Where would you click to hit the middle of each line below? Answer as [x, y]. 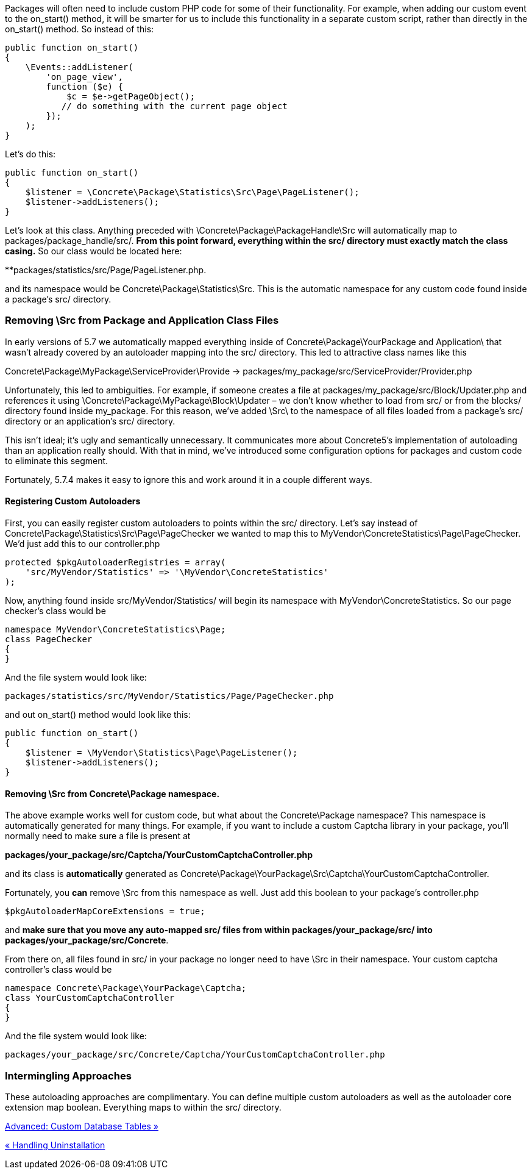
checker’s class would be [55, 610]
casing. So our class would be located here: [94, 251]
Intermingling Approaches [68, 1076]
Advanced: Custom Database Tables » [82, 1126]
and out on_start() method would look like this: [98, 714]
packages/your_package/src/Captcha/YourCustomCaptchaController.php [159, 855]
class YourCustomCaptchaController [90, 998]
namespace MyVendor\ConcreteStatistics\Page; [115, 629]
